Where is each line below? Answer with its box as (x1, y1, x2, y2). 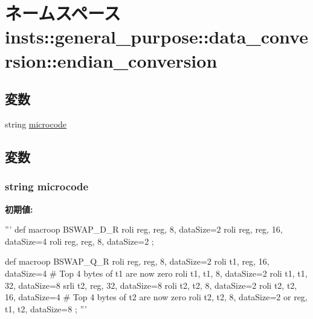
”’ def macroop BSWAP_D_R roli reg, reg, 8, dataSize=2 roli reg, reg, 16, (5, 223, 283, 236)
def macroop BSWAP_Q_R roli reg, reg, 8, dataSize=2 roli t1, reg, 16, (5, 255, 269, 268)
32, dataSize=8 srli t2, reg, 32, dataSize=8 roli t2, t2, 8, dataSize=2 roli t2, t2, (5, 279, 297, 291)
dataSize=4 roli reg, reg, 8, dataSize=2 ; (5, 234, 154, 247)
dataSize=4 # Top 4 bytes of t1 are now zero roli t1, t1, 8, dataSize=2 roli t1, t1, (5, 266, 308, 279)
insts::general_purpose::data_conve (5, 24, 308, 49)
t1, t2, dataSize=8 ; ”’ (5, 302, 87, 315)
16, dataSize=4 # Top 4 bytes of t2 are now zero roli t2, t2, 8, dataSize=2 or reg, (5, 291, 308, 303)
